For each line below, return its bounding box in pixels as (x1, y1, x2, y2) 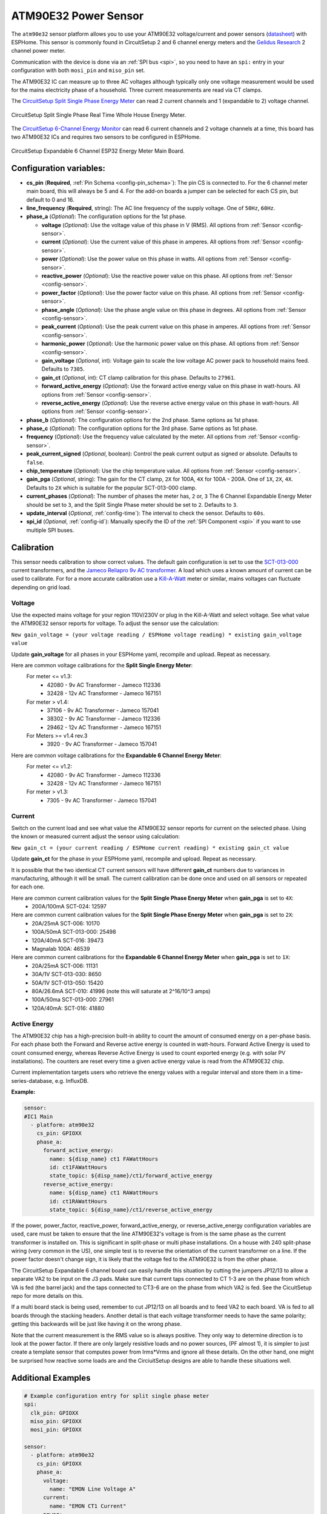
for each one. (11, 883, 45, 890)
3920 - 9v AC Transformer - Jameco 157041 (47, 741, 157, 748)
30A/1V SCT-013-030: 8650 (31, 971, 102, 978)
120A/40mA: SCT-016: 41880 (31, 1004, 105, 1011)
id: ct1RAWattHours (49, 1198, 107, 1205)
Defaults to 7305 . (41, 365, 85, 372)
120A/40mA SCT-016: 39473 (31, 936, 104, 944)
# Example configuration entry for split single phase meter (24, 1392, 210, 1399)
